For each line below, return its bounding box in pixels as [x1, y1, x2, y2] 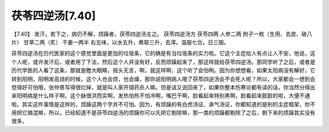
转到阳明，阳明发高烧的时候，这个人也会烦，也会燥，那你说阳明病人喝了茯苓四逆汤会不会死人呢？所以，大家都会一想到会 [11, 75, 316, 82]
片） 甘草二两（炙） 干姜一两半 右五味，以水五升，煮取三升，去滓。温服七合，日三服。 [11, 38, 230, 45]
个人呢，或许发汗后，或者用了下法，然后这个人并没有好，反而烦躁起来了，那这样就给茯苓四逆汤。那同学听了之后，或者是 [11, 58, 316, 65]
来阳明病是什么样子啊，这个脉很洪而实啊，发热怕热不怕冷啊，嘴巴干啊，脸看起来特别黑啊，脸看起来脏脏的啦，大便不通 [11, 92, 310, 99]
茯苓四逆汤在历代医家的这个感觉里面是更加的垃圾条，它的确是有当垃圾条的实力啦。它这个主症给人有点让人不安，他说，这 [11, 50, 316, 57]
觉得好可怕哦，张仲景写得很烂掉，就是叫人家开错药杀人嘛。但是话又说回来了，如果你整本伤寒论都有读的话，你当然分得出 [11, 84, 316, 91]
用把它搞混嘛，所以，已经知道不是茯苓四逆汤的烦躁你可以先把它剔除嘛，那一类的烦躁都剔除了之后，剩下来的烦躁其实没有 [11, 109, 316, 116]
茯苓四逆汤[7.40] [11, 9, 96, 22]
